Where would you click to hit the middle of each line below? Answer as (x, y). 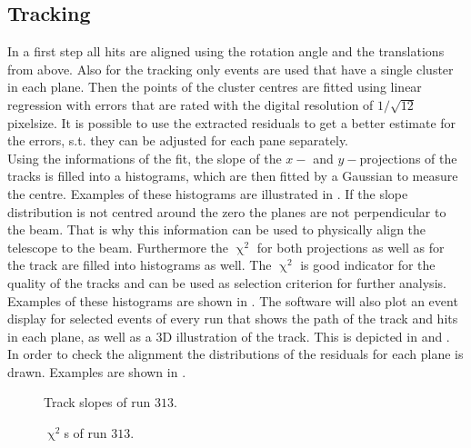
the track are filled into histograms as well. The (140, 265)
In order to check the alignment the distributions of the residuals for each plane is (235, 354)
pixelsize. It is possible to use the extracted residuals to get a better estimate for (232, 122)
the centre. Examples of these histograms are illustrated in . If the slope (208, 193)
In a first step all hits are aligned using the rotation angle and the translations (226, 51)
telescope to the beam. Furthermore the (118, 247)
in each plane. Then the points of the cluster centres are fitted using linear (215, 87)
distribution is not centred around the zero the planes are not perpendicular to (227, 211)
